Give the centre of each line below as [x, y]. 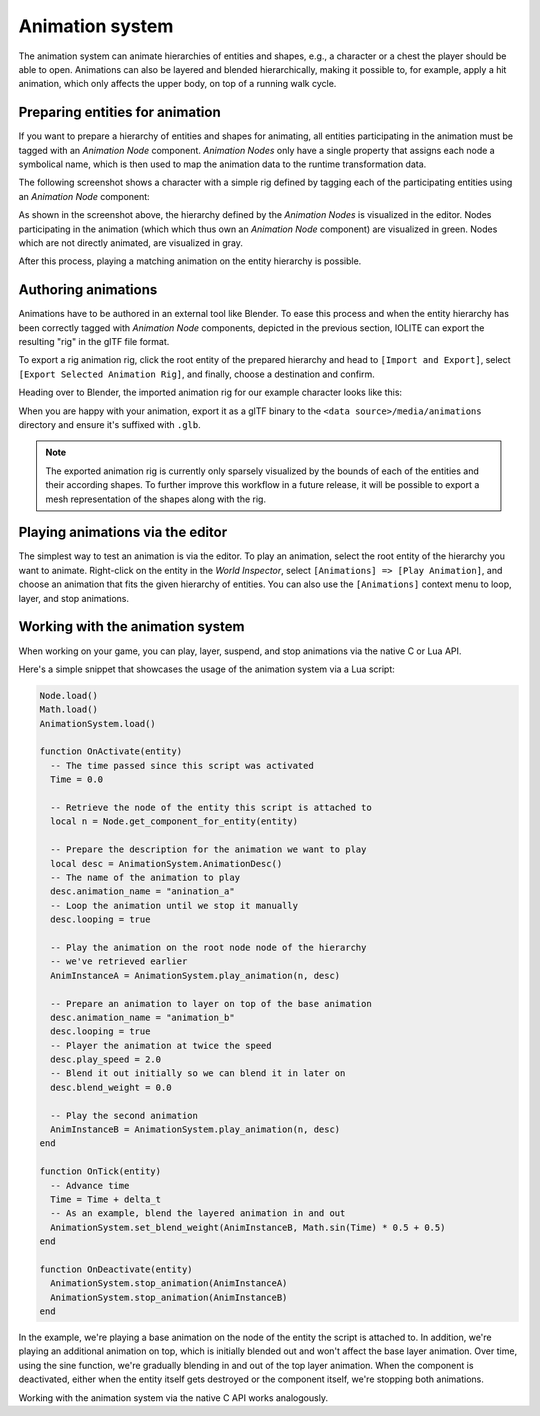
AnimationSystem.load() [98, 723]
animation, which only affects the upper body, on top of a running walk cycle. [177, 84]
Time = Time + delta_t [106, 1199]
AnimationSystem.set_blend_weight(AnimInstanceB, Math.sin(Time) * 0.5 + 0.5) [248, 1227]
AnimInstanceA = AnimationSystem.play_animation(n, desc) [195, 975]
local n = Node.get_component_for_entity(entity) [174, 821]
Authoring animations [88, 290]
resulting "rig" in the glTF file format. [94, 342]
